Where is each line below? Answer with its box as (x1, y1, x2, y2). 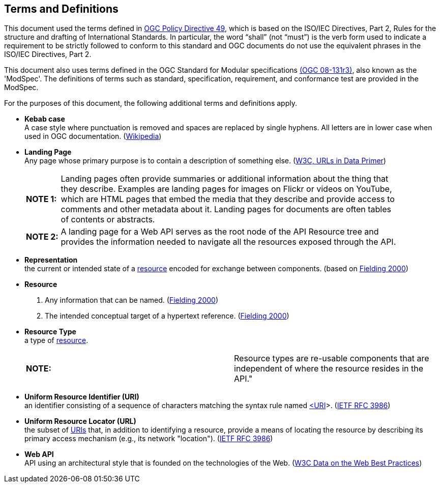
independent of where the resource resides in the (234, 363, 423, 374)
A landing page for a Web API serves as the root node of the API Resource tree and (61, 226, 379, 237)
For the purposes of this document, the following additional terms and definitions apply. (4, 99, 297, 108)
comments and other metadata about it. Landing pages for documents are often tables (61, 204, 391, 215)
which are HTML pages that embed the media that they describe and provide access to (61, 194, 395, 205)
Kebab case (24, 114, 65, 124)
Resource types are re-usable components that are (234, 353, 429, 364)
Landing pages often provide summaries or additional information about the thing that (61, 174, 389, 184)
